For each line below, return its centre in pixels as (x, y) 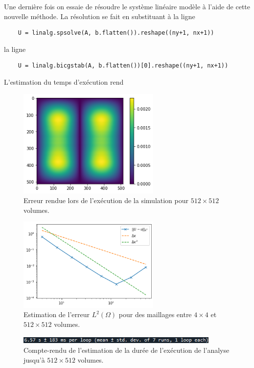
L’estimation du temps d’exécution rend (64, 81)
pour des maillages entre (155, 314)
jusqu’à (34, 359)
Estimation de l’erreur (57, 314)
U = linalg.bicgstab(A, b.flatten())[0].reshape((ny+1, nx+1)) (123, 66)
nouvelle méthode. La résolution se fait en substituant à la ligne (100, 16)
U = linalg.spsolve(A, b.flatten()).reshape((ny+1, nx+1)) (116, 33)
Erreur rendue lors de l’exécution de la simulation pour (106, 200)
